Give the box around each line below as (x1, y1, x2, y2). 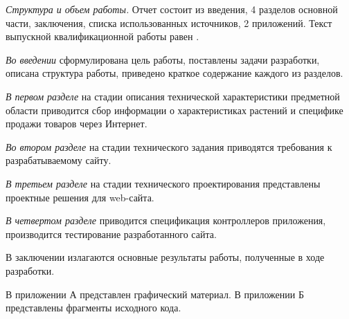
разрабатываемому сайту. (6, 153, 111, 167)
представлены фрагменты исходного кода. (6, 300, 181, 315)
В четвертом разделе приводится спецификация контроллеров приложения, (6, 213, 326, 228)
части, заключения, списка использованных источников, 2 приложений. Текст (6, 15, 332, 30)
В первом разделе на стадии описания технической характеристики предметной (6, 89, 340, 103)
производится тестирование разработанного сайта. (6, 226, 217, 241)
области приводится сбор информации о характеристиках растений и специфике (6, 102, 343, 117)
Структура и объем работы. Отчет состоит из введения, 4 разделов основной (6, 2, 338, 16)
